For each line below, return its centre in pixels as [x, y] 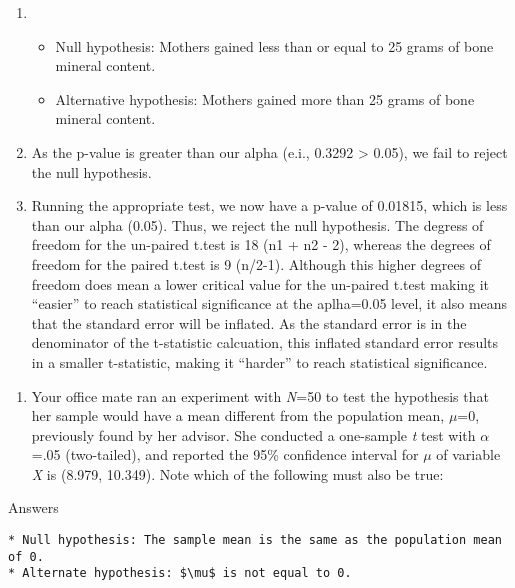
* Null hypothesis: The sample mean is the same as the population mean [255, 540]
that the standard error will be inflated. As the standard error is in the [249, 322]
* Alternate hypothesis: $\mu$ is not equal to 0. [180, 573]
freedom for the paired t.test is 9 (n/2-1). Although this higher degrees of [256, 263]
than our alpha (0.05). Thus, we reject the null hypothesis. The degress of [257, 224]
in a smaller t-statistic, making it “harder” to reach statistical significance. [259, 361]
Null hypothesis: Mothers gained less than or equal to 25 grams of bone [274, 45]
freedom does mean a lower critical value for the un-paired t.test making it [260, 283]
